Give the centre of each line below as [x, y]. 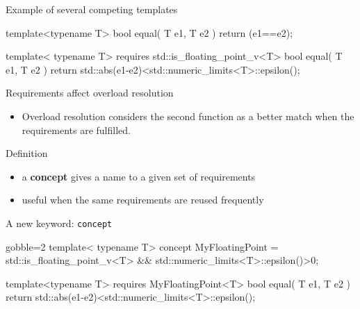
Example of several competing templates [92, 9]
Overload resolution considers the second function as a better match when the [188, 116]
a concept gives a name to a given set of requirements [139, 176]
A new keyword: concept [59, 223]
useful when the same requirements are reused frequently [143, 200]
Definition [27, 153]
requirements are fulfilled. [76, 130]
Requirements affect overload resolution [90, 93]
